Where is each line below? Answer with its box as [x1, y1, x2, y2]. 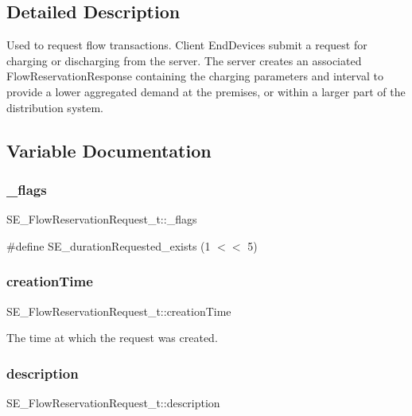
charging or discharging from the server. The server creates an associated [6, 52, 362, 68]
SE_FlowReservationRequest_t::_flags [6, 211, 197, 227]
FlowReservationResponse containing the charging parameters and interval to [6, 68, 383, 84]
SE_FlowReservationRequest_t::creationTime [6, 302, 231, 319]
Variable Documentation [6, 138, 212, 162]
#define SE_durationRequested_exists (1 [6, 237, 211, 254]
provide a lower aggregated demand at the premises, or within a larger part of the [6, 83, 406, 99]
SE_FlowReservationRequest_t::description [6, 394, 220, 410]
